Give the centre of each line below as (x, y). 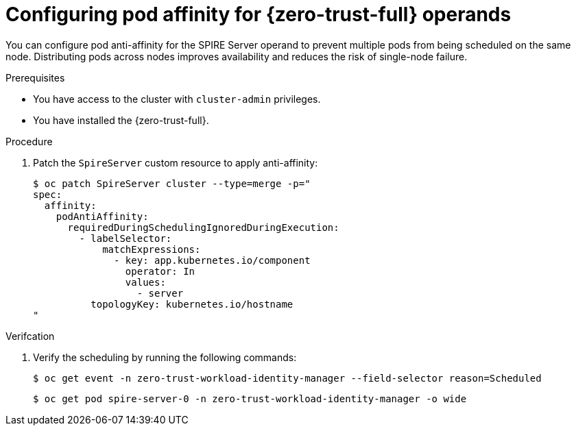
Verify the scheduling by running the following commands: (165, 357)
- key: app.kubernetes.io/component (212, 260)
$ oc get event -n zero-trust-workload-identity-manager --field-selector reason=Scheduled (287, 378)
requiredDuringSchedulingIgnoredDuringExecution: (203, 227)
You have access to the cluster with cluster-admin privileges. (177, 99)
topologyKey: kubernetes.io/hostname (192, 304)
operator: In (160, 271)
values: (145, 282)
